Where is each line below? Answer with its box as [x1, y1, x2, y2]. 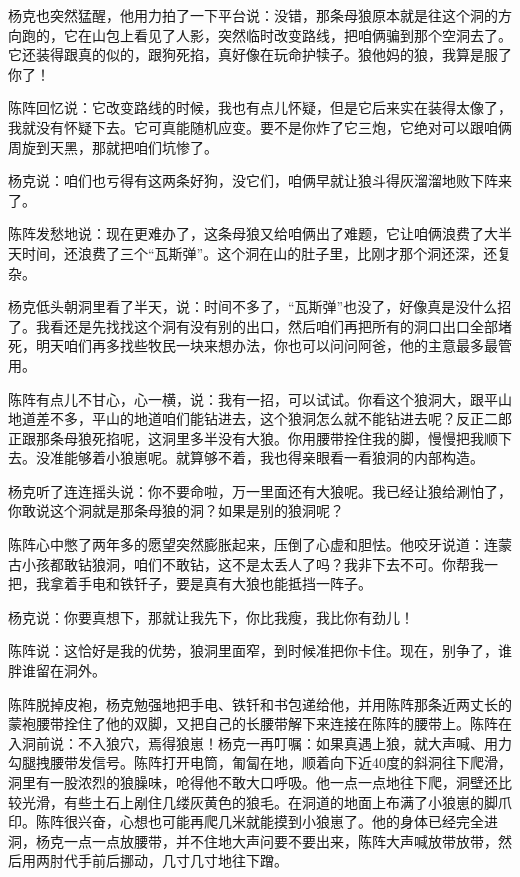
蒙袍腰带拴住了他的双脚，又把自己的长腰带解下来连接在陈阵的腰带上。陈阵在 [8, 713, 512, 734]
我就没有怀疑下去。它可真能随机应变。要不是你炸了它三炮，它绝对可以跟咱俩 [8, 116, 512, 137]
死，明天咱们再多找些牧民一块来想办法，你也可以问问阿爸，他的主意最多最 [8, 335, 498, 356]
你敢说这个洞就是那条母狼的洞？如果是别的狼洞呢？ [8, 500, 344, 521]
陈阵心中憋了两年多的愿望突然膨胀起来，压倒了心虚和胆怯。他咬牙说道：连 [8, 534, 498, 555]
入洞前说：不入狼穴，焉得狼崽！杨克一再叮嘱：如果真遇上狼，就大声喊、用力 [8, 732, 512, 753]
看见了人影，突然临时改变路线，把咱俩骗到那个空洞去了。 [133, 24, 512, 45]
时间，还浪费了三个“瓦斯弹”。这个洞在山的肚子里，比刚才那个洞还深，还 [21, 242, 498, 263]
